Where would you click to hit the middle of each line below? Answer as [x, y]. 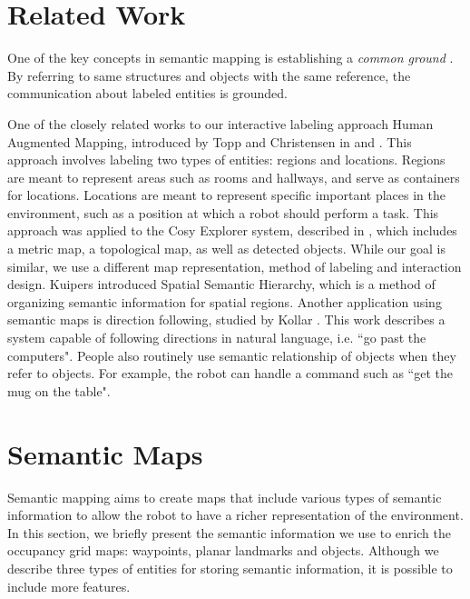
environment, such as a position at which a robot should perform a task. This [223, 212]
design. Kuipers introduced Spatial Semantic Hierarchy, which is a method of [221, 284]
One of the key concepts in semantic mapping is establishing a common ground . [230, 58]
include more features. [69, 586]
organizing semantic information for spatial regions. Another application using [225, 301]
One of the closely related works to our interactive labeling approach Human [220, 123]
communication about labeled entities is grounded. [147, 93]
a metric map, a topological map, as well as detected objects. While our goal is [226, 249]
